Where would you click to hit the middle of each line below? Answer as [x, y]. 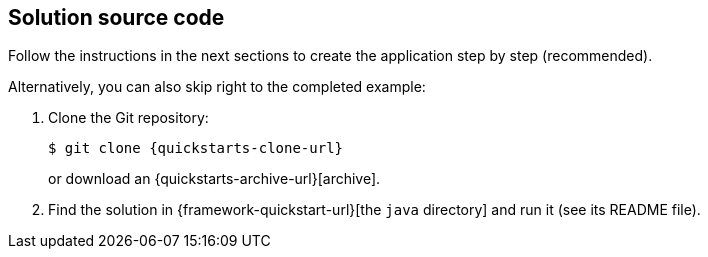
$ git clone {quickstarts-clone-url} [196, 148]
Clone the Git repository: [128, 118]
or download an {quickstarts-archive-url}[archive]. [214, 179]
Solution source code [116, 17]
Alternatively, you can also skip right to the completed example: [217, 87]
